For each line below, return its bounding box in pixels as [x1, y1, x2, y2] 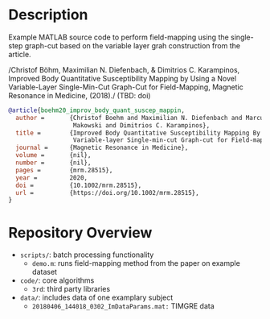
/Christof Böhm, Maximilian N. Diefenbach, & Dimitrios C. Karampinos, [8, 64, 240, 74]
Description [8, 6, 88, 24]
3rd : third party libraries [31, 284, 111, 294]
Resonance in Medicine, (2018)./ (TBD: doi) [8, 90, 151, 100]
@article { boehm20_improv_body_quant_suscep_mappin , [8, 106, 185, 114]
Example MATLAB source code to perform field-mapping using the [8, 32, 229, 42]
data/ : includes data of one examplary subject [19, 292, 174, 303]
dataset [31, 267, 58, 277]
